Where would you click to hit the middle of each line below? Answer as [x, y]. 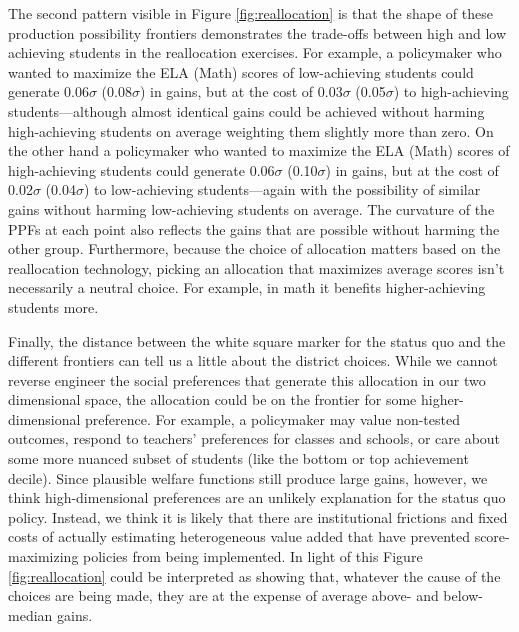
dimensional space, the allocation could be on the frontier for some [212, 399]
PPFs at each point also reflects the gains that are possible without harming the [254, 228]
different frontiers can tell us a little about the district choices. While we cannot [253, 360]
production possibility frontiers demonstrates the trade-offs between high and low [257, 32]
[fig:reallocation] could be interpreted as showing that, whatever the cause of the [254, 575]
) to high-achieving [451, 91]
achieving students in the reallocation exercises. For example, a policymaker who [255, 52]
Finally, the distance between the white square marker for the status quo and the [257, 340]
